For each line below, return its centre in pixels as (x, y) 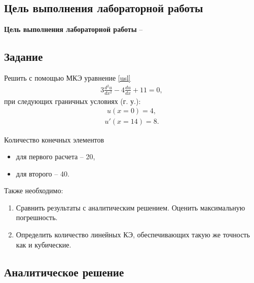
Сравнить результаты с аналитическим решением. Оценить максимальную (131, 207)
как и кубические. (44, 244)
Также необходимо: (34, 190)
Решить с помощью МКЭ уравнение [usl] (67, 78)
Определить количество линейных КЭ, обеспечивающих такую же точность (133, 235)
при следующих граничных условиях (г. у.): (72, 101)
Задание (24, 57)
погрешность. (37, 217)
